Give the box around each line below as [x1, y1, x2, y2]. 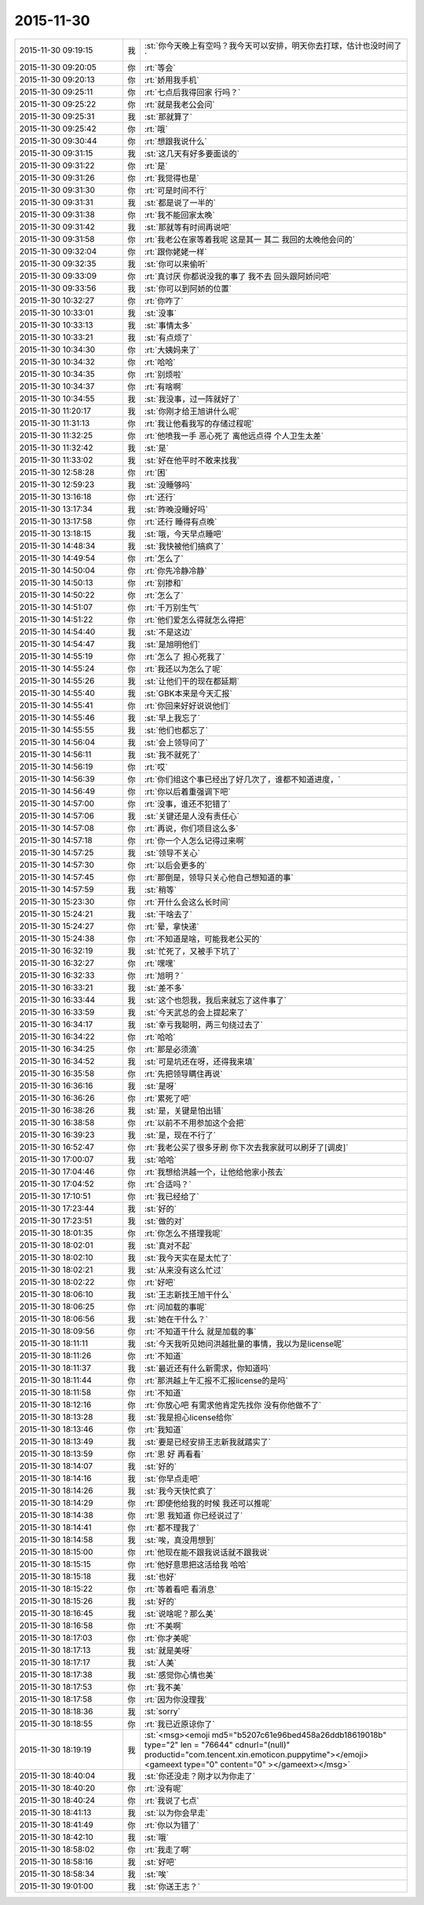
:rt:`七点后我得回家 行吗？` [144, 86, 241, 97]
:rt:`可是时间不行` [144, 185, 207, 196]
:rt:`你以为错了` [144, 1819, 199, 1830]
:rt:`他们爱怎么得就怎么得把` [144, 614, 247, 625]
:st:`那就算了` [144, 111, 192, 122]
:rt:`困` [144, 467, 168, 478]
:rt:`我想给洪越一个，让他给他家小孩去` [144, 1166, 286, 1177]
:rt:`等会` [144, 62, 176, 73]
